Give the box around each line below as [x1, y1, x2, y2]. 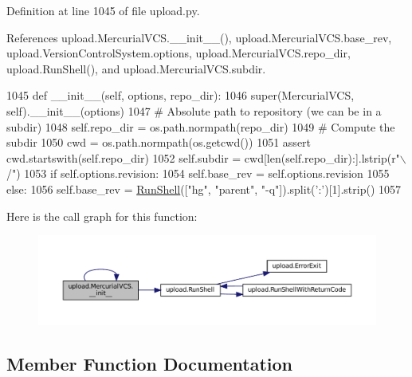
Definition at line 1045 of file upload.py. [6, 2, 200, 18]
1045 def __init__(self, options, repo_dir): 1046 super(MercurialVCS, [6, 87, 355, 104]
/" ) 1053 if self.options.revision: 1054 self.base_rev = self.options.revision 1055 [6, 165, 390, 182]
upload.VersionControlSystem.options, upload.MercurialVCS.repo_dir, [6, 45, 351, 61]
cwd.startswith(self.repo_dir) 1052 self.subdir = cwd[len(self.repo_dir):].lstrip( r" [6, 149, 400, 166]
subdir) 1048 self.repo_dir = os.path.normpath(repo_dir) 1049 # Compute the [6, 118, 395, 135]
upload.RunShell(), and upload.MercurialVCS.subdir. [6, 60, 266, 77]
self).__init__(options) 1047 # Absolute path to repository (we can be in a [6, 102, 382, 119]
